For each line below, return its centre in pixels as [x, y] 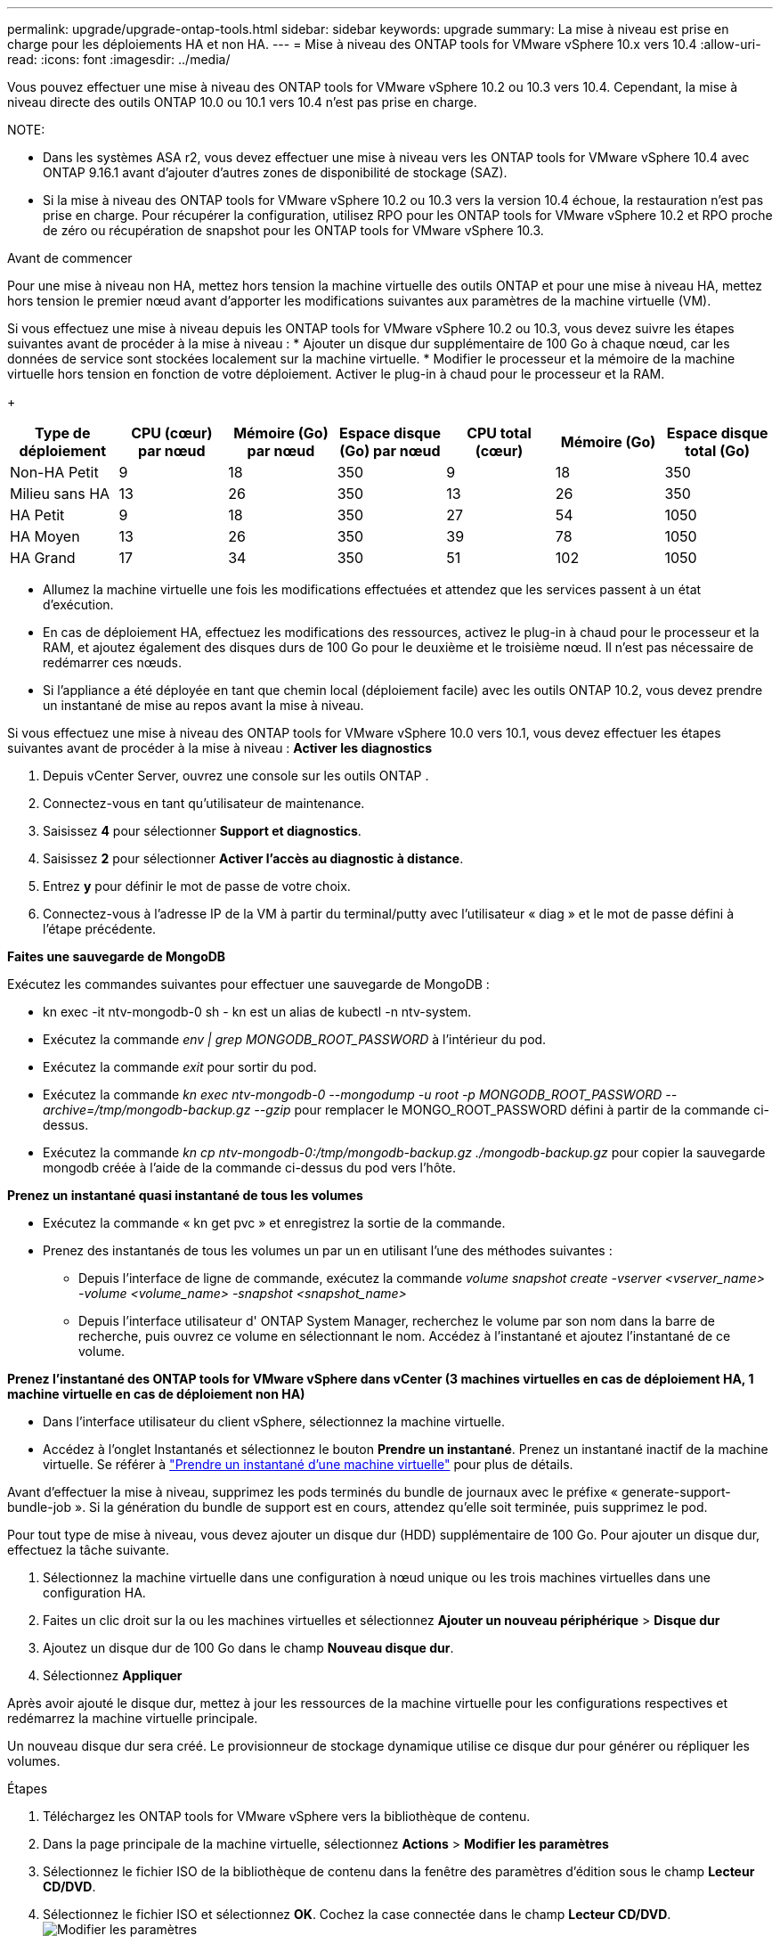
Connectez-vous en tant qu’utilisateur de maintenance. [204, 803]
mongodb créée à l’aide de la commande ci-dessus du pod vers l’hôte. [249, 1168]
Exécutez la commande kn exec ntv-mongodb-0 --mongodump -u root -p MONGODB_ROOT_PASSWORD [353, 1095]
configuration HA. [94, 1593]
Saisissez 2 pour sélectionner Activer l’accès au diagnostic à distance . [253, 858]
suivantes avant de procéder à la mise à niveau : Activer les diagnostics [220, 748]
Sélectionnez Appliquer [113, 1675]
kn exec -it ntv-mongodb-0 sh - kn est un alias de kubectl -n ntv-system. [257, 1012]
